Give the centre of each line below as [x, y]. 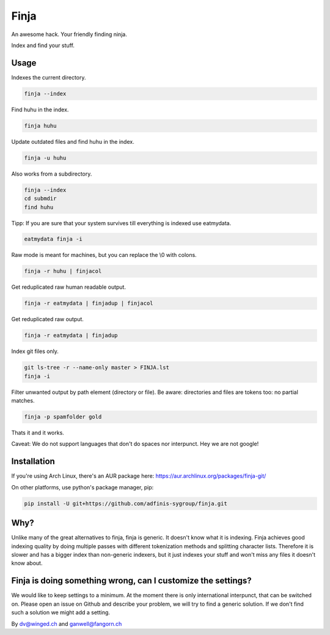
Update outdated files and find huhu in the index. [73, 141]
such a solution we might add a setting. [61, 612]
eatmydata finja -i [53, 239]
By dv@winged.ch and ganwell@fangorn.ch [67, 623]
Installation [33, 462]
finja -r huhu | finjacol [63, 271]
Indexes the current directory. [49, 77]
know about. [27, 563]
